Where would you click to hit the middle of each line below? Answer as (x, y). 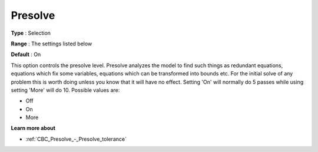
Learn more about (33, 128)
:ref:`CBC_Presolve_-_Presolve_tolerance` (76, 139)
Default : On (26, 54)
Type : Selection (31, 33)
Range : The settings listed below (52, 44)
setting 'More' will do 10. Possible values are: (65, 90)
